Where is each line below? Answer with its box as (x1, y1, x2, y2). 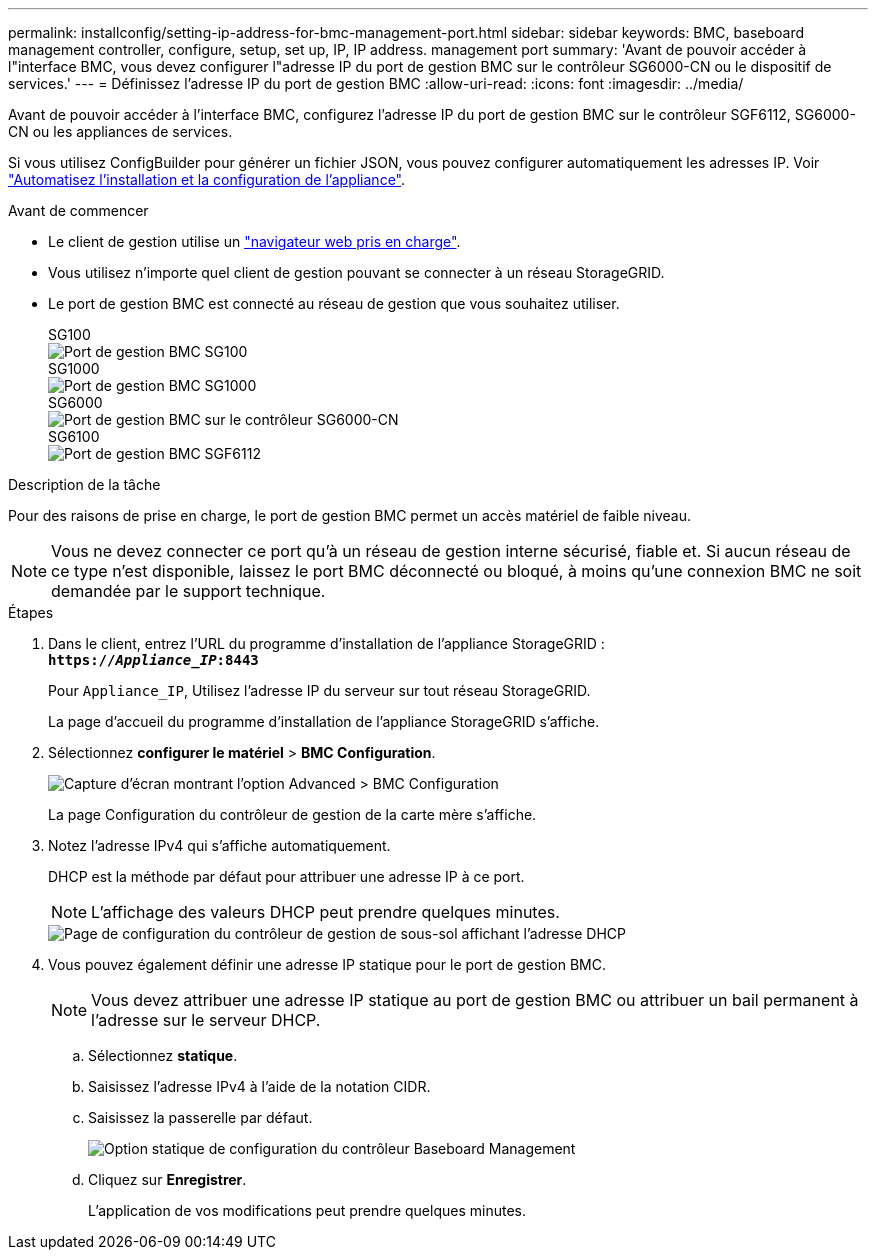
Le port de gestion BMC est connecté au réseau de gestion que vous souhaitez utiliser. (48, 295, 620, 312)
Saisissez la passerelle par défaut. (88, 1109, 313, 1126)
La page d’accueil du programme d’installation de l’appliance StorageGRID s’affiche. (48, 713, 600, 730)
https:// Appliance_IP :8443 (48, 652, 259, 668)
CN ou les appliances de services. (8, 123, 233, 140)
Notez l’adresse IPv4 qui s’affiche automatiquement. (48, 837, 391, 854)
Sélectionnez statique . (88, 1047, 238, 1064)
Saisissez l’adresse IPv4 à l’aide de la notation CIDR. (88, 1078, 431, 1095)
